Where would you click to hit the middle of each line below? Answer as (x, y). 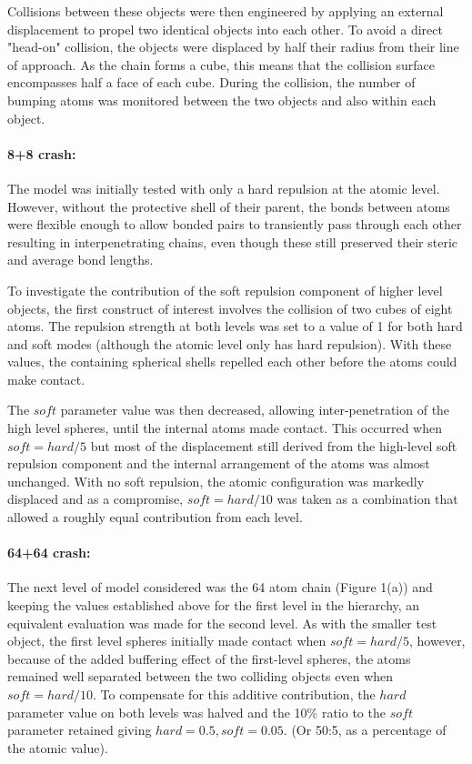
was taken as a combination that (367, 499)
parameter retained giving (80, 730)
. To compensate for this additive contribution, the (234, 694)
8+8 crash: (42, 153)
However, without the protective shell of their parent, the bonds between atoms (229, 206)
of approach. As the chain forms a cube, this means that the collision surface (221, 64)
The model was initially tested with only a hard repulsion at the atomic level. (224, 188)
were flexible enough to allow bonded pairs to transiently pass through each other (235, 224)
